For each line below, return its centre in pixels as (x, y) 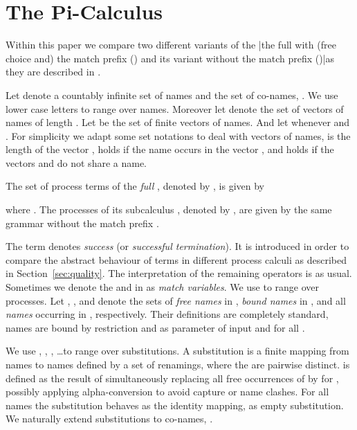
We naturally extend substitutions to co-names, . (109, 419)
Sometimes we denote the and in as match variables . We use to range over (163, 287)
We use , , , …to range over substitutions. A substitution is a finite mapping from (177, 351)
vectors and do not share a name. (76, 162)
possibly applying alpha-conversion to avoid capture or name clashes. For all (167, 392)
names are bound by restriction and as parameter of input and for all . (155, 327)
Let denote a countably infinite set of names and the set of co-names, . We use (172, 95)
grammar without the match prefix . (82, 223)
